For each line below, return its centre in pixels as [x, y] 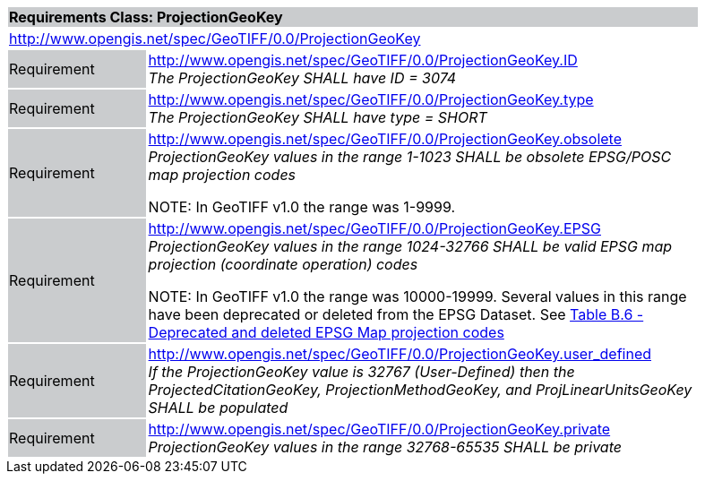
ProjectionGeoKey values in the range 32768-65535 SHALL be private [385, 447]
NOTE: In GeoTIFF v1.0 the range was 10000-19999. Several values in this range [417, 296]
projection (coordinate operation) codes [283, 264]
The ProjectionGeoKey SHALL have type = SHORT [318, 117]
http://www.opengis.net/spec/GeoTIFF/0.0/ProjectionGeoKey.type [371, 99]
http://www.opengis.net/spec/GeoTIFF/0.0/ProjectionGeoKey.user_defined [400, 354]
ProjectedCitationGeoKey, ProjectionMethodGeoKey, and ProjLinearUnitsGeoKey [420, 390]
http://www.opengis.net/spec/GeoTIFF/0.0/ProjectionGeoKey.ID [363, 60]
